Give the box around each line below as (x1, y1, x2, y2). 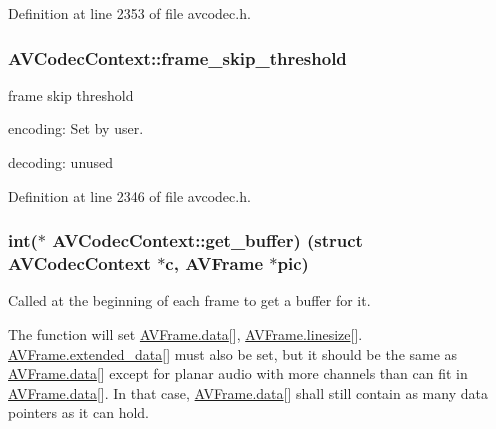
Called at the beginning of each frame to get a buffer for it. (8, 290, 371, 311)
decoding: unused (8, 152, 114, 172)
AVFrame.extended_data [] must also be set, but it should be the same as (8, 343, 458, 364)
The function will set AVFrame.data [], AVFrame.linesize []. (8, 323, 363, 344)
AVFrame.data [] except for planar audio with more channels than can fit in (8, 363, 468, 384)
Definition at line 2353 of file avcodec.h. (8, 3, 251, 23)
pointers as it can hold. (8, 402, 149, 423)
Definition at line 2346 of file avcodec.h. (8, 185, 251, 206)
